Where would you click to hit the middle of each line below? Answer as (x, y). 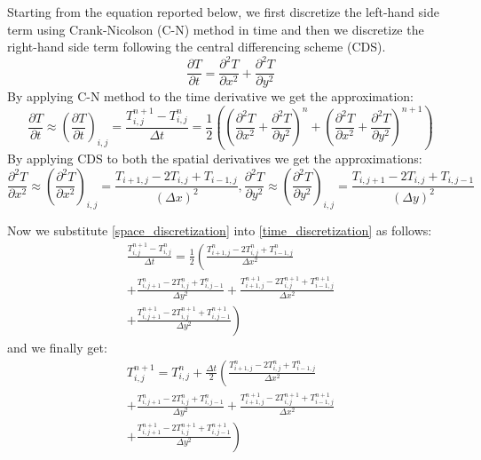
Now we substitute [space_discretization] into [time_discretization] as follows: (220, 230)
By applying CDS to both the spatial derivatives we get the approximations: (215, 158)
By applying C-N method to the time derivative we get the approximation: (210, 96)
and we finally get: (57, 347)
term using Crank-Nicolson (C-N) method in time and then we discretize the (216, 29)
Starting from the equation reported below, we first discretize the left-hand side (223, 12)
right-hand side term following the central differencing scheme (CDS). (197, 47)
